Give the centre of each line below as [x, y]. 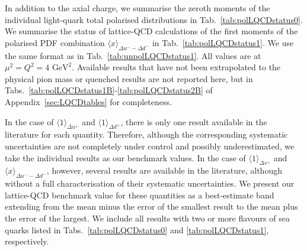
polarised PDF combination [55, 42]
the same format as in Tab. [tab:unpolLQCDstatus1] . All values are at [133, 55]
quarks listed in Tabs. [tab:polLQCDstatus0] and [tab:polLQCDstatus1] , [137, 229]
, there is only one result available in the [194, 121]
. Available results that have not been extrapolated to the [176, 67]
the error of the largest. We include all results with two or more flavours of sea [147, 218]
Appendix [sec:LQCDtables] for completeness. [88, 101]
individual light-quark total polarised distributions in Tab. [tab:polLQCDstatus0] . [154, 19]
